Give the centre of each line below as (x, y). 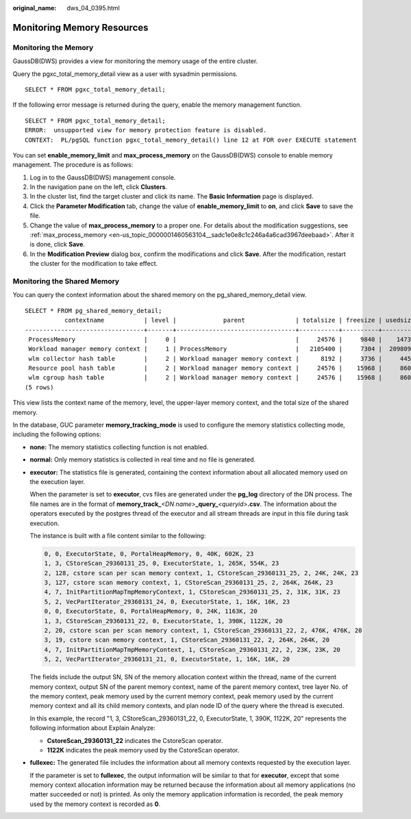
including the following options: (57, 434)
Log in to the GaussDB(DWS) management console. (103, 177)
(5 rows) (39, 387)
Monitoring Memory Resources (80, 27)
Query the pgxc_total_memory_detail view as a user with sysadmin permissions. (125, 74)
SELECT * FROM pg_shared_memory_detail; (94, 311)
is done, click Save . (58, 244)
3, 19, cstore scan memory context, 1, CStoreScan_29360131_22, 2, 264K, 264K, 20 (187, 640)
